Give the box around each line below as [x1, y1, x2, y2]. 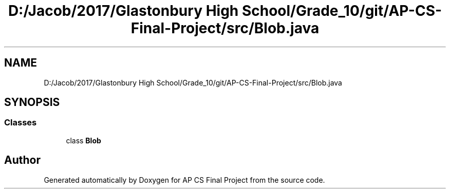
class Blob [66, 136, 101, 145]
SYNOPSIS [4, 96, 60, 109]
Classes [4, 117, 37, 128]
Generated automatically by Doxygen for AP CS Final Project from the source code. [44, 175, 325, 184]
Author [4, 154, 41, 167]
